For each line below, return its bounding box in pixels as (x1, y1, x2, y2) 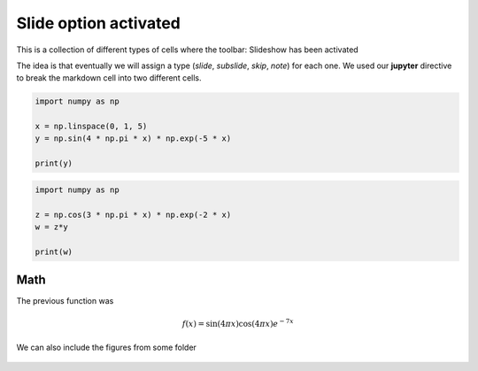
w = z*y (35, 222, 68, 232)
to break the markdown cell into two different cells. (16, 73, 203, 83)
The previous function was (16, 296, 114, 306)
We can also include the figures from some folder (16, 342, 197, 352)
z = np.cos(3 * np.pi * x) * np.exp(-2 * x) (35, 209, 232, 220)
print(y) (35, 158, 73, 168)
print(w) (35, 246, 73, 257)
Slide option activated (16, 13, 181, 33)
